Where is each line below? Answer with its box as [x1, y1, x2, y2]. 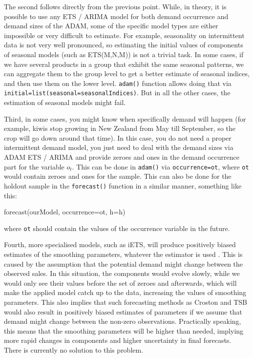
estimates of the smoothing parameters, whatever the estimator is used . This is [4, 249, 243, 259]
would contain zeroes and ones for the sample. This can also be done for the [4, 171, 232, 181]
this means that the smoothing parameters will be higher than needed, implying [4, 325, 244, 336]
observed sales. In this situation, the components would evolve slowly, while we [4, 268, 240, 278]
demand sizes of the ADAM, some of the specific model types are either [4, 21, 218, 31]
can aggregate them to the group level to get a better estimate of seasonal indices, [4, 68, 250, 79]
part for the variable [4, 161, 64, 171]
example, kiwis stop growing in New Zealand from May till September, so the [4, 123, 235, 133]
